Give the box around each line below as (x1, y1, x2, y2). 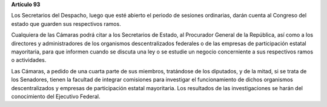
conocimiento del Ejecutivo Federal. (11, 93, 101, 100)
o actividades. (11, 57, 47, 64)
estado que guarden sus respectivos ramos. (11, 20, 121, 27)
